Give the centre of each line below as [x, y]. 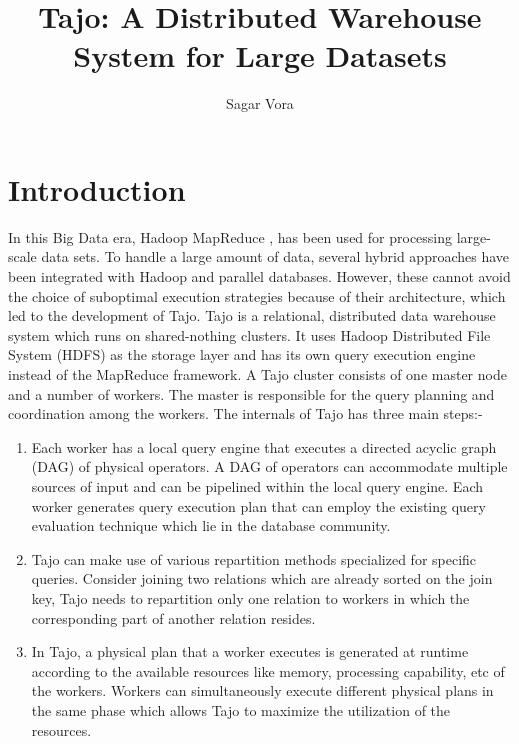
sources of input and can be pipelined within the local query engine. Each [257, 485]
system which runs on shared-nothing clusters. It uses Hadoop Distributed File [249, 334]
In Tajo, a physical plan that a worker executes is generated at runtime [250, 651]
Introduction [97, 188]
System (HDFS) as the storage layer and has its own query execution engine [242, 354]
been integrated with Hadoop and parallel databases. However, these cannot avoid [259, 276]
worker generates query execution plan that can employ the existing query [258, 505]
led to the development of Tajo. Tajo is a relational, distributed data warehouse [252, 315]
